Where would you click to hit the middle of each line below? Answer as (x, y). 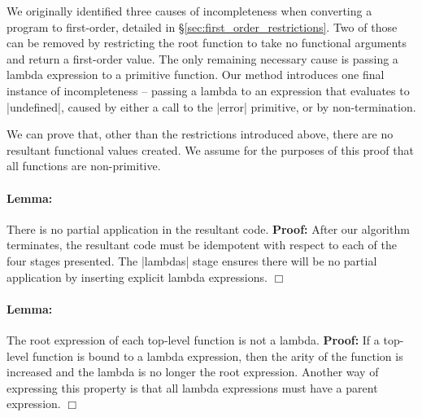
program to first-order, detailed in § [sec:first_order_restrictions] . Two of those (202, 26)
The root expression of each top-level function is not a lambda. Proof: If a (193, 339)
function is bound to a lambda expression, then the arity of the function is (218, 356)
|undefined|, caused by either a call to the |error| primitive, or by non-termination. (211, 106)
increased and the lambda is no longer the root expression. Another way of (193, 372)
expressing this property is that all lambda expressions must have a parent (192, 387)
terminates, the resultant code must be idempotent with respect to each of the (202, 245)
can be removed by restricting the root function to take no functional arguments (207, 43)
